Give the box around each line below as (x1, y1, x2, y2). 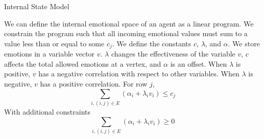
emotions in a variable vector (4, 48, 95, 59)
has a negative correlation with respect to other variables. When (38, 68, 239, 79)
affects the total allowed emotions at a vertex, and (4, 58, 161, 69)
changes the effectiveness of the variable (111, 48, 235, 59)
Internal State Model (4, 1, 69, 11)
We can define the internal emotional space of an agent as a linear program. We (4, 18, 254, 29)
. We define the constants (112, 38, 191, 48)
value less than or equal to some (4, 38, 105, 48)
